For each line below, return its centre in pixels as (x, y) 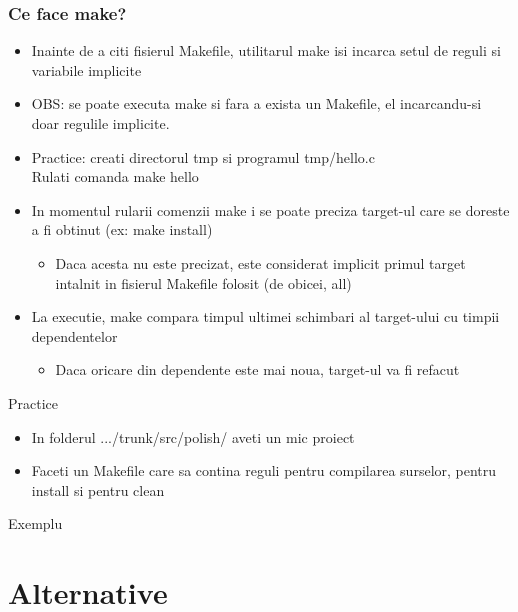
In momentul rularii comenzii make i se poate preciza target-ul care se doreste (270, 209)
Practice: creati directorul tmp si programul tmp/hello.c (203, 156)
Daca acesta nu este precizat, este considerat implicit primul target (260, 262)
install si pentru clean (98, 489)
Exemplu (35, 523)
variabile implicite (86, 69)
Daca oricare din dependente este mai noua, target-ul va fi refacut (257, 369)
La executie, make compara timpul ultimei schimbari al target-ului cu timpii (265, 316)
